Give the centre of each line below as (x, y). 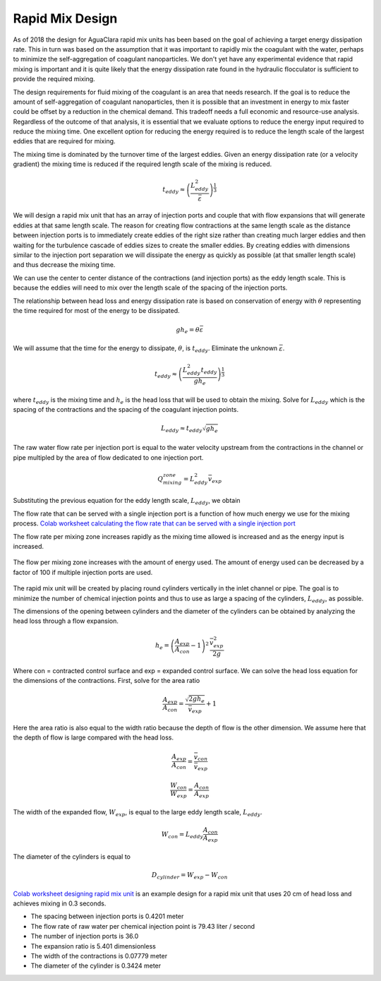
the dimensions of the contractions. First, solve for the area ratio (107, 681)
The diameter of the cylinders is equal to (72, 856)
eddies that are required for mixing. (64, 141)
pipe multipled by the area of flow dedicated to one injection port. (108, 457)
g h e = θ (188, 331)
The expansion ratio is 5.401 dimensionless (93, 946)
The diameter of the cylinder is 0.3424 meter (96, 966)
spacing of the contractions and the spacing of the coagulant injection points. (126, 410)
